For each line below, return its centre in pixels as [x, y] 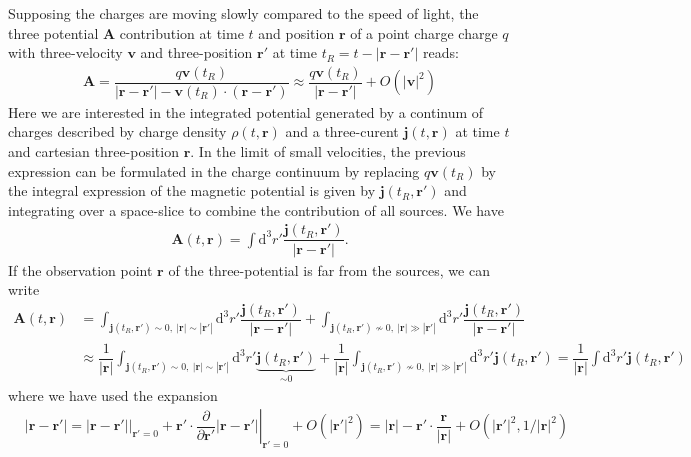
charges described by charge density [117, 131]
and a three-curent [342, 131]
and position [296, 32]
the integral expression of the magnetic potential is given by [192, 190]
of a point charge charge [424, 32]
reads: [440, 52]
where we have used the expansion [113, 394]
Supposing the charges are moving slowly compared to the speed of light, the [243, 13]
